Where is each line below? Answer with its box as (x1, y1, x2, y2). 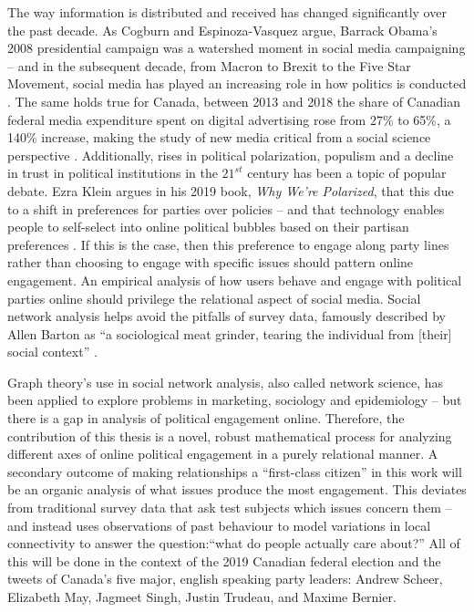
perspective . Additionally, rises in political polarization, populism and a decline (7, 145, 454, 164)
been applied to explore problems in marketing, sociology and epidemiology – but (7, 390, 462, 410)
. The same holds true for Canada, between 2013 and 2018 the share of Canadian (7, 91, 460, 110)
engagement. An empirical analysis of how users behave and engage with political (7, 270, 462, 289)
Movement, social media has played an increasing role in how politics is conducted (7, 74, 467, 93)
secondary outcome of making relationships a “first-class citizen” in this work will (7, 462, 462, 481)
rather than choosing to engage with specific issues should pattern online (7, 253, 414, 272)
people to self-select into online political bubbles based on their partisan (7, 217, 409, 236)
